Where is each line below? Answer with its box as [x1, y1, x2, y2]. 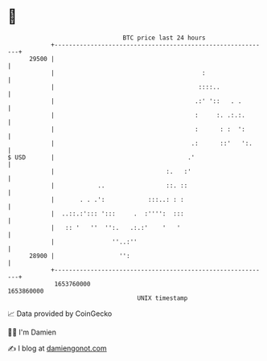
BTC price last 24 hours [122, 34, 206, 42]
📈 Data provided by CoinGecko [7, 309, 113, 318]
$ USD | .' [7, 153, 195, 162]
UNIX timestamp [137, 293, 188, 302]
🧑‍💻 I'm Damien [7, 327, 57, 337]
